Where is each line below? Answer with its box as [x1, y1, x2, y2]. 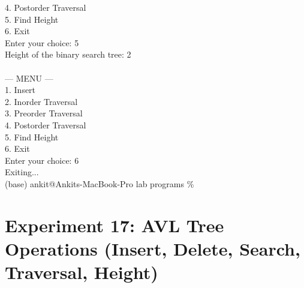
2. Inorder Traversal [5, 95, 78, 107]
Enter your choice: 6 [5, 154, 79, 166]
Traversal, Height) [5, 260, 158, 284]
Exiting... [5, 166, 39, 178]
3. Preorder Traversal [5, 107, 83, 119]
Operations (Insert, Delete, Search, [5, 236, 300, 260]
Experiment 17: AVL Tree [5, 212, 224, 237]
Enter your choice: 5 [5, 36, 79, 49]
